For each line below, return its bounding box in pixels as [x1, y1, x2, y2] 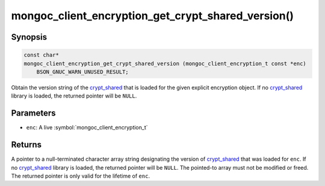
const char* [23, 52, 60, 58]
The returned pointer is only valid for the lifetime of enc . [11, 172, 150, 179]
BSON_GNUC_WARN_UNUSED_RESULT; [36, 68, 129, 75]
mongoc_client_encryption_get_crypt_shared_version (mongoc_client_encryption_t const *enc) [23, 60, 306, 67]
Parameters [11, 108, 56, 119]
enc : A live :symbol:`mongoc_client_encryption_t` [26, 124, 148, 131]
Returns [11, 140, 42, 150]
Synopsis [11, 32, 48, 42]
